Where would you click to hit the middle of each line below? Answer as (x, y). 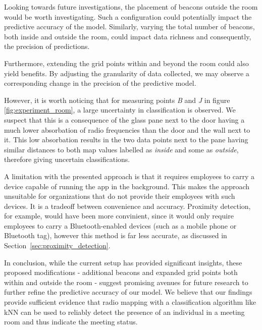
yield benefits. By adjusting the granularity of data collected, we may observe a (127, 73)
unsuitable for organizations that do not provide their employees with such (120, 196)
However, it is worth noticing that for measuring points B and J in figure (117, 100)
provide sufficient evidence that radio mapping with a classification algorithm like (130, 302)
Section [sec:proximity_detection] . (57, 245)
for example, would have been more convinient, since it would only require (119, 216)
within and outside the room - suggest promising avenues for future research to (126, 282)
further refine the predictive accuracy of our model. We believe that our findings (128, 292)
